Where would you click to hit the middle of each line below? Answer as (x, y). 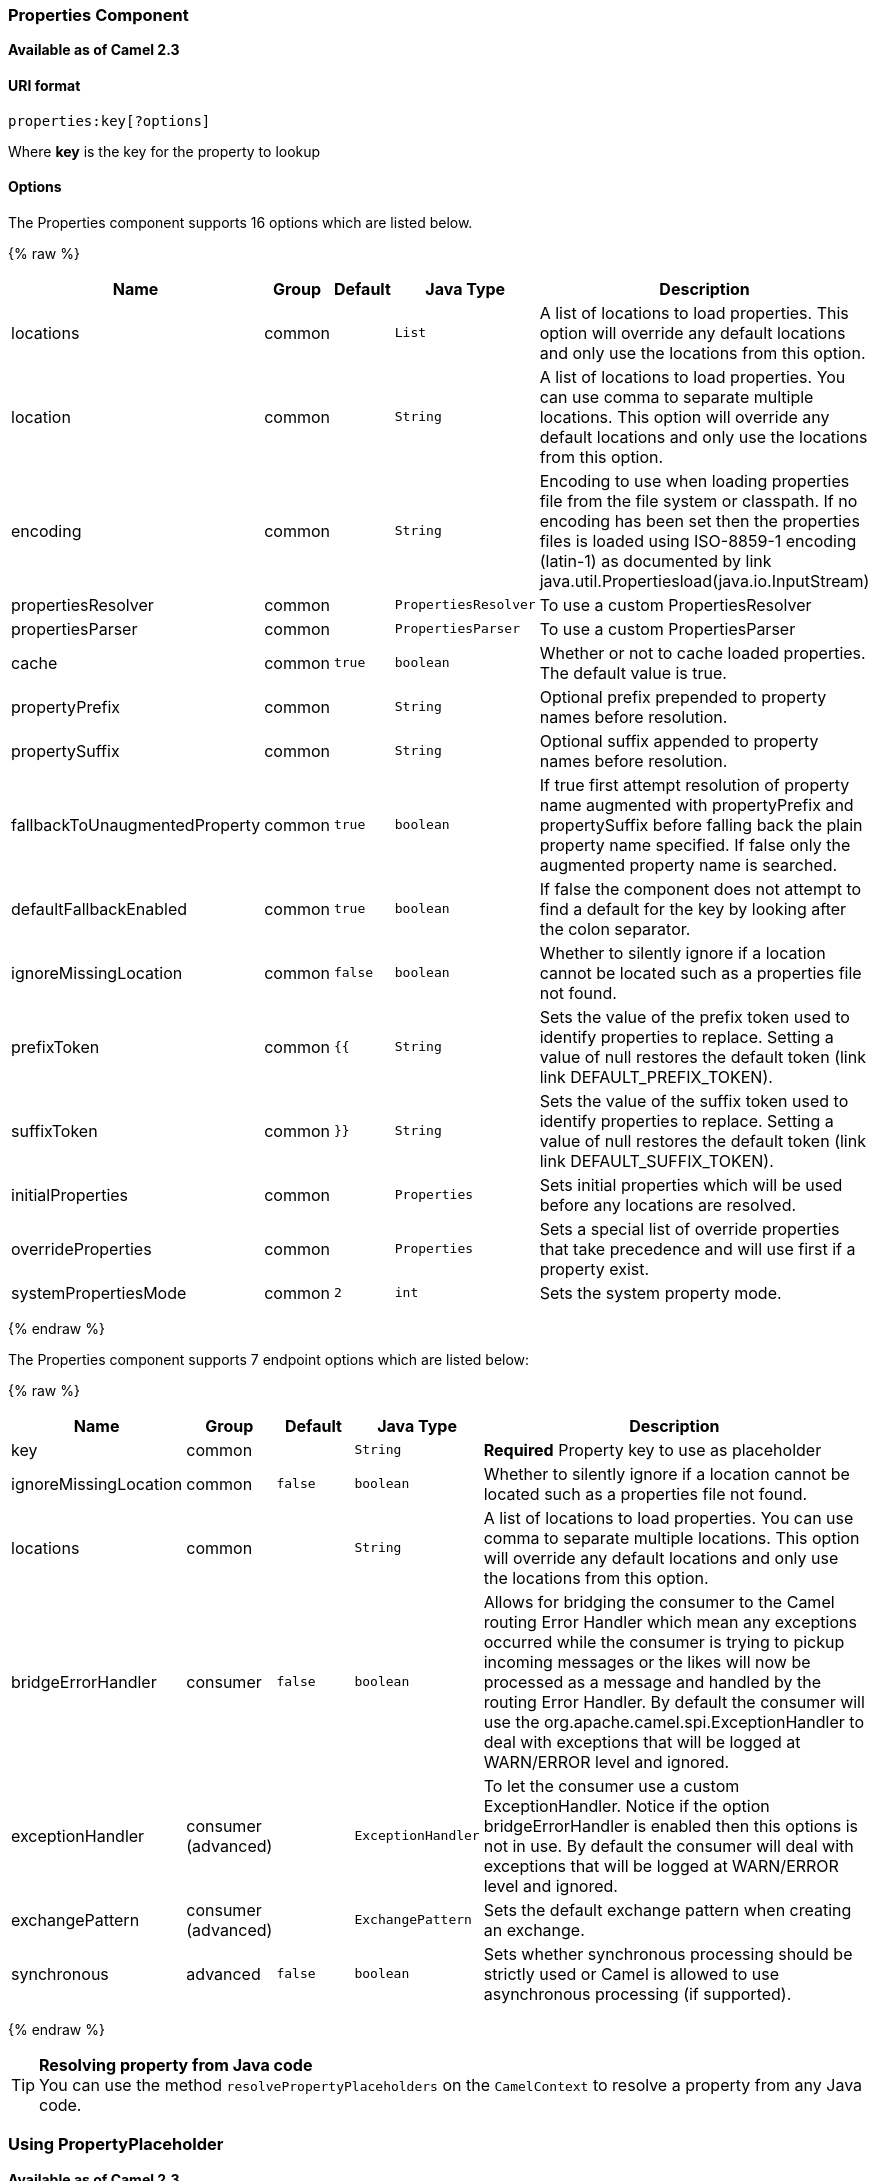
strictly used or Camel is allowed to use (631, 1973)
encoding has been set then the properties (699, 520)
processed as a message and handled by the (652, 1681)
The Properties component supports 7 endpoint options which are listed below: (269, 1359)
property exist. (594, 1268)
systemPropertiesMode (99, 1292)
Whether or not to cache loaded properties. (702, 652)
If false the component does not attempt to (700, 888)
